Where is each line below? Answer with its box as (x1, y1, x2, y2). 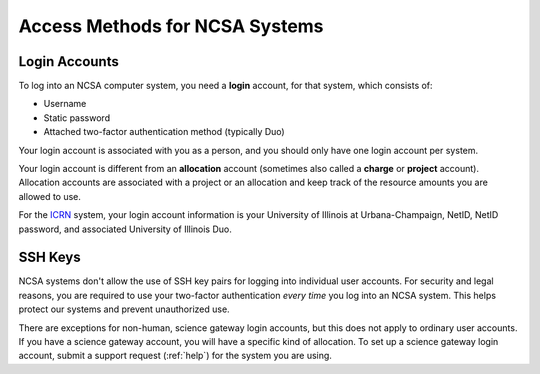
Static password (43, 111, 110, 124)
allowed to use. (18, 190, 82, 202)
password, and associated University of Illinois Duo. (18, 223, 232, 235)
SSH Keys (18, 249, 81, 266)
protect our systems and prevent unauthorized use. (18, 303, 230, 315)
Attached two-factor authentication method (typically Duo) (43, 126, 285, 138)
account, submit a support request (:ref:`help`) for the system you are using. (18, 350, 332, 362)
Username (43, 98, 87, 110)
